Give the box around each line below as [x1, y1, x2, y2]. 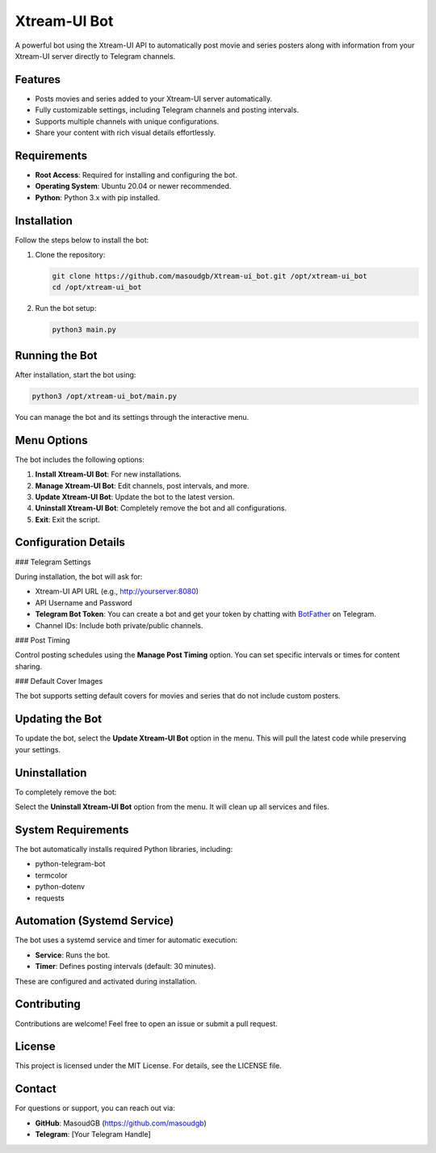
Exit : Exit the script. [35, 514, 100, 524]
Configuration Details [15, 535, 125, 549]
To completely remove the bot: [15, 787, 117, 797]
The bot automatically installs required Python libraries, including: [15, 844, 233, 853]
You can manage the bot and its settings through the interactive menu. [15, 412, 249, 421]
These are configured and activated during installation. [15, 976, 198, 986]
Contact [15, 1082, 57, 1096]
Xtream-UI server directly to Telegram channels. [15, 51, 176, 61]
